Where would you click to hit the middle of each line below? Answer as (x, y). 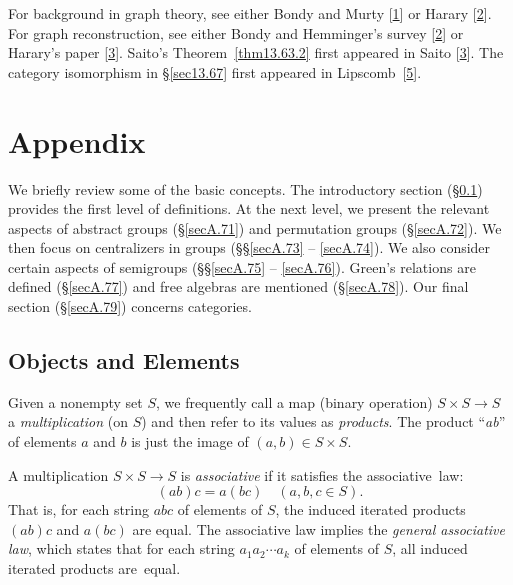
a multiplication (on (68, 421)
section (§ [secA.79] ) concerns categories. (130, 306)
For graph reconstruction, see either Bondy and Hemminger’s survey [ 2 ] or (236, 32)
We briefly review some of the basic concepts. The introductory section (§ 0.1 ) (245, 188)
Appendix (77, 140)
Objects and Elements (124, 360)
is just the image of (190, 441)
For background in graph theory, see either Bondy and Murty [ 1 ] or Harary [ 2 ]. (250, 13)
